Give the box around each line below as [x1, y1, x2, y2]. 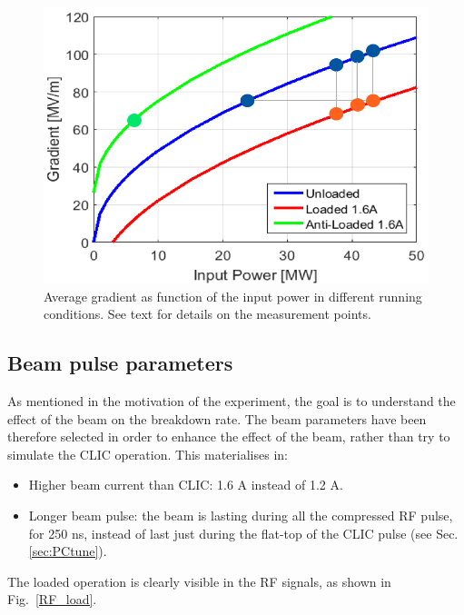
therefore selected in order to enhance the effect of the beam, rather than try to [7, 427, 450, 446]
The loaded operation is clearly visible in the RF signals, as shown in [7, 571, 391, 590]
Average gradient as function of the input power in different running [44, 286, 422, 305]
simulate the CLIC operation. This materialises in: [7, 444, 288, 463]
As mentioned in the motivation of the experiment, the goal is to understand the [7, 392, 456, 411]
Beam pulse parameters [7, 349, 233, 377]
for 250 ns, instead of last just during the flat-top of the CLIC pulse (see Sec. [28, 523, 459, 542]
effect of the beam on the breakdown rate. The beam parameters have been [7, 409, 427, 428]
